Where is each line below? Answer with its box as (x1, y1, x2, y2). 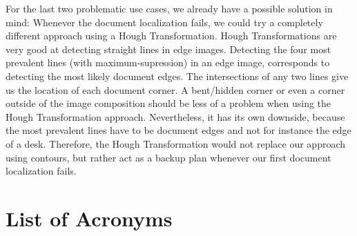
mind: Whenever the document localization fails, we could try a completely (6, 14, 323, 29)
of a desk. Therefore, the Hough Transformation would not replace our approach (6, 136, 346, 150)
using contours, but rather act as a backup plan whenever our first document (6, 150, 331, 164)
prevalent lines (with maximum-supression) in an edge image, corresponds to (6, 55, 330, 70)
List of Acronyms (6, 204, 173, 232)
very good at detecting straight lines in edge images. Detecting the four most (6, 41, 331, 56)
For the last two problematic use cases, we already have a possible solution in (6, 1, 333, 15)
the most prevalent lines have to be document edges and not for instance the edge (6, 123, 351, 137)
